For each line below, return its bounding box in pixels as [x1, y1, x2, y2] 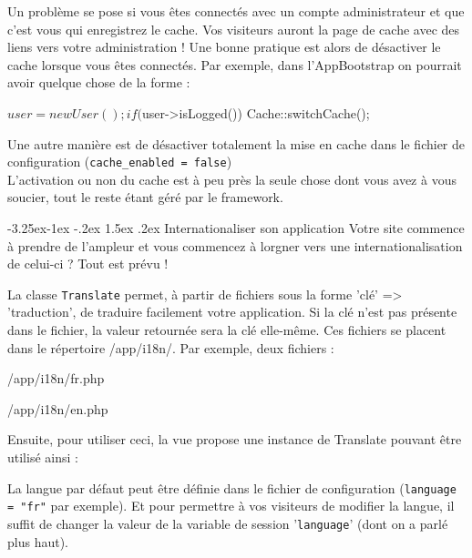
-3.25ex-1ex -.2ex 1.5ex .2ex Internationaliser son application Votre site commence [7, 218, 465, 237]
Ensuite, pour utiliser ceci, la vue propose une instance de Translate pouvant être [7, 430, 462, 449]
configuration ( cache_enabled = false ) [7, 152, 232, 171]
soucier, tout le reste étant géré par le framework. [7, 188, 283, 207]
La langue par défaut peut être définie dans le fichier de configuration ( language [7, 478, 457, 497]
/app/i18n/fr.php [7, 369, 105, 388]
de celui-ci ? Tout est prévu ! [7, 254, 169, 273]
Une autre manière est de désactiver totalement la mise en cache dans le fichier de [7, 134, 466, 153]
